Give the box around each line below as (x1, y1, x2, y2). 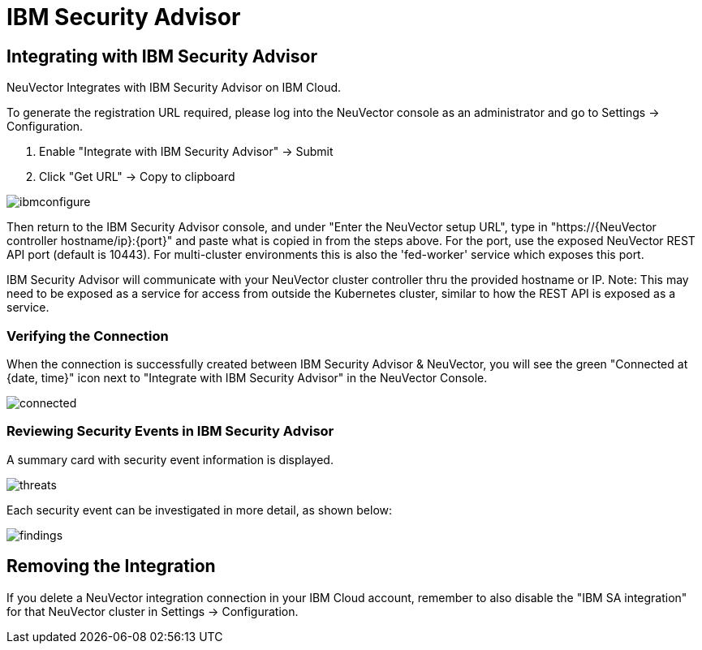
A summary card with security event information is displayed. (6, 452, 334, 467)
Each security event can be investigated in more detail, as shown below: (6, 502, 393, 517)
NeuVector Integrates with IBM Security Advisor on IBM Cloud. (6, 80, 342, 95)
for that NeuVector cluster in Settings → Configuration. (6, 604, 299, 618)
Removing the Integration (6, 556, 216, 577)
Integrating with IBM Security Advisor (6, 45, 317, 67)
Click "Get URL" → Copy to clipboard (39, 170, 235, 184)
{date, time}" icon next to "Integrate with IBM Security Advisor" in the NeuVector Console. (6, 370, 488, 385)
